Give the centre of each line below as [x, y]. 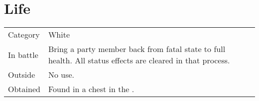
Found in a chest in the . [91, 89]
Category [24, 35]
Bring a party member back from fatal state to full [137, 49]
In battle [23, 54]
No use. [61, 75]
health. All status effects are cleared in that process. [139, 60]
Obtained [24, 89]
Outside [22, 75]
